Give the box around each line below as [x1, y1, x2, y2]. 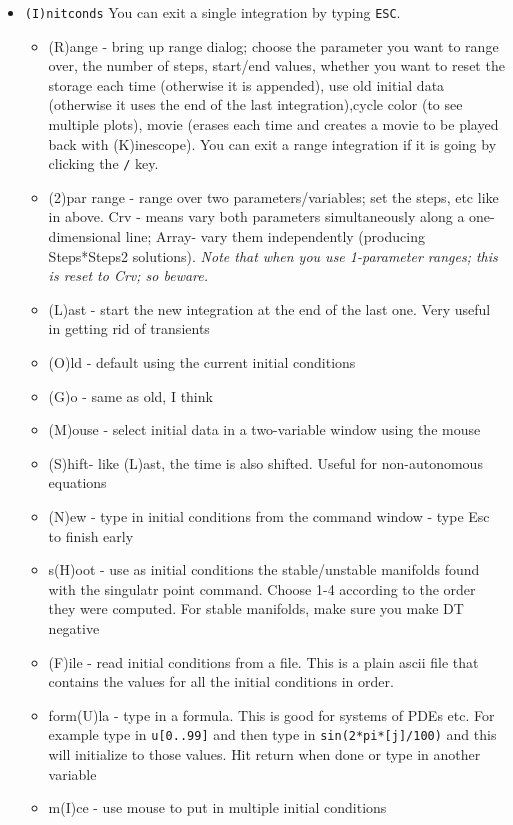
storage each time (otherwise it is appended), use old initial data [48, 74, 445, 95]
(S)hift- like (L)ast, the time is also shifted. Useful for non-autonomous [48, 452, 483, 473]
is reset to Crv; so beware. [48, 265, 209, 286]
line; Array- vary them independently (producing [125, 226, 425, 247]
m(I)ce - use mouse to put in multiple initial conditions [48, 797, 387, 818]
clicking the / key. [48, 153, 159, 174]
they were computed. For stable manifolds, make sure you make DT [48, 598, 464, 619]
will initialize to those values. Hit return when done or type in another [48, 744, 481, 764]
